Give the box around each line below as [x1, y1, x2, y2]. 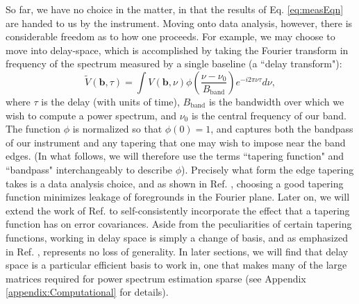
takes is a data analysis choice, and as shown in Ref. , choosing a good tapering [6, 176, 344, 190]
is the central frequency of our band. [191, 108, 347, 122]
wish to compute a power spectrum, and [6, 108, 176, 122]
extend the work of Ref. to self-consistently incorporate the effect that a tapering [6, 203, 350, 217]
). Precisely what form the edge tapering [181, 162, 354, 176]
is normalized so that [72, 121, 162, 136]
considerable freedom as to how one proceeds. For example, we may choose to [6, 29, 335, 44]
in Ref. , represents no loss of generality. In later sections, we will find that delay [6, 244, 349, 258]
